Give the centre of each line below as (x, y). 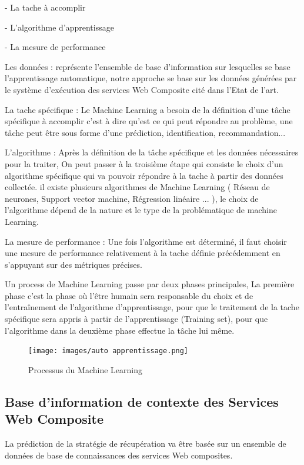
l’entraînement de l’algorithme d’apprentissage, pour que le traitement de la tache (152, 307)
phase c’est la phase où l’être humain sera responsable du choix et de (129, 295)
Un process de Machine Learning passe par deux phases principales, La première (150, 284)
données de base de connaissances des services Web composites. (119, 455)
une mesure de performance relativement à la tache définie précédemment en (143, 253)
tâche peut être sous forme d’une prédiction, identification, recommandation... (145, 132)
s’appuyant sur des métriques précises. (74, 264)
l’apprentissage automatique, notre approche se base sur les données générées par (151, 78)
